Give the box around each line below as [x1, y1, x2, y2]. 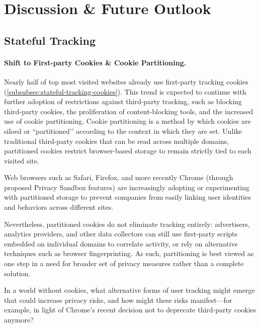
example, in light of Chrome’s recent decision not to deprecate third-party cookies [4, 304, 256, 315]
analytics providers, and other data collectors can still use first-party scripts [4, 228, 238, 239]
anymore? [4, 314, 34, 325]
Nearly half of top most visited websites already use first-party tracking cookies [4, 76, 248, 87]
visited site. [4, 155, 39, 166]
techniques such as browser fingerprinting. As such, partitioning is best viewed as [4, 248, 254, 259]
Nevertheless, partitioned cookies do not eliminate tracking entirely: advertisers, [4, 218, 250, 229]
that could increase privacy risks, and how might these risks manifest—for [4, 294, 232, 305]
